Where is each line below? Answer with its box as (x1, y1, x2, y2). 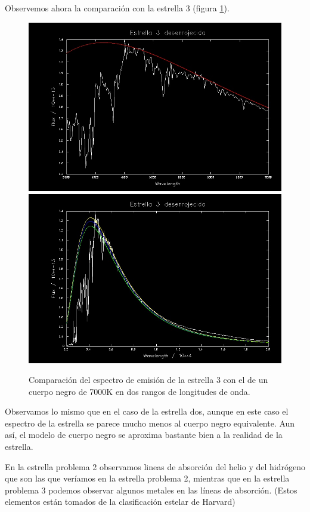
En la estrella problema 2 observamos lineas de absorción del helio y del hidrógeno (5, 460, 305, 473)
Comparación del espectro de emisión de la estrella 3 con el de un (29, 373, 268, 386)
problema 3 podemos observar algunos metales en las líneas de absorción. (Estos (5, 483, 297, 496)
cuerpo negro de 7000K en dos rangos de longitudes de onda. (29, 385, 250, 397)
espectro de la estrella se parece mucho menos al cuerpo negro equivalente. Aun (5, 416, 295, 429)
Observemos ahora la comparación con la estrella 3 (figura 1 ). (5, 2, 230, 14)
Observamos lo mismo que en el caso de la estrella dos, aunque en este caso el (5, 405, 289, 418)
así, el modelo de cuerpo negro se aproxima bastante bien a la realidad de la (5, 428, 283, 441)
